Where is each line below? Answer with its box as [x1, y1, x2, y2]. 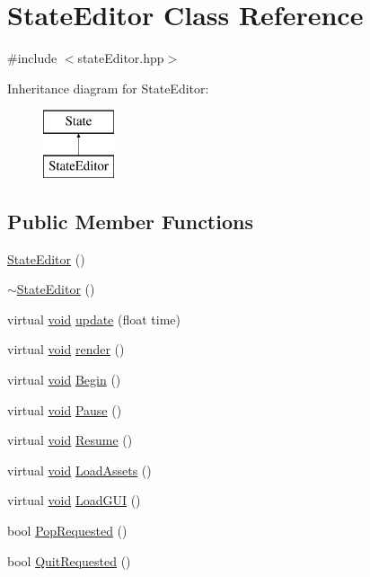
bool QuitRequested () [7, 551, 131, 570]
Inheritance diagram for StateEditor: [7, 78, 209, 97]
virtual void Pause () [7, 400, 122, 419]
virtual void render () [7, 340, 125, 359]
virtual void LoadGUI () [7, 491, 141, 510]
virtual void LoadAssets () [7, 460, 152, 479]
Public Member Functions [7, 207, 253, 235]
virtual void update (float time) [7, 309, 181, 328]
